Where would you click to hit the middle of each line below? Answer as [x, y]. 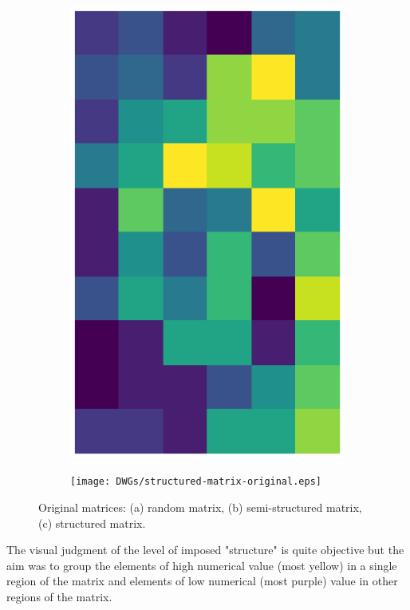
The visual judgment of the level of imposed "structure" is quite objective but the [205, 550]
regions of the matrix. [59, 596]
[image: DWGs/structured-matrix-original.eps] [196, 482]
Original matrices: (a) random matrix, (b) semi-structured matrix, [200, 507]
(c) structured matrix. [92, 523]
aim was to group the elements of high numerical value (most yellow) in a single [202, 565]
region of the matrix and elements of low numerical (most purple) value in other [202, 581]
